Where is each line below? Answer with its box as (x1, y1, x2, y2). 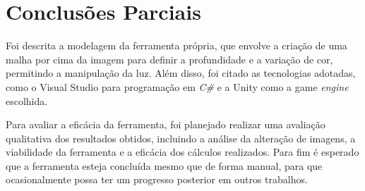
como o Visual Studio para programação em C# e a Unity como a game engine (6, 79, 349, 94)
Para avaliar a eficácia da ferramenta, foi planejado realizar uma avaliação (6, 117, 325, 132)
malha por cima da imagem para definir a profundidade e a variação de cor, (6, 51, 333, 66)
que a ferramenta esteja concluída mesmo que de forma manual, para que (6, 158, 323, 173)
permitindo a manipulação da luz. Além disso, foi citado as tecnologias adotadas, (6, 66, 356, 80)
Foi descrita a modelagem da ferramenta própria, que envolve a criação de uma (6, 38, 347, 53)
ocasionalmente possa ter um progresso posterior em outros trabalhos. (6, 172, 308, 187)
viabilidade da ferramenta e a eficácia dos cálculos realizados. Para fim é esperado (6, 144, 359, 159)
